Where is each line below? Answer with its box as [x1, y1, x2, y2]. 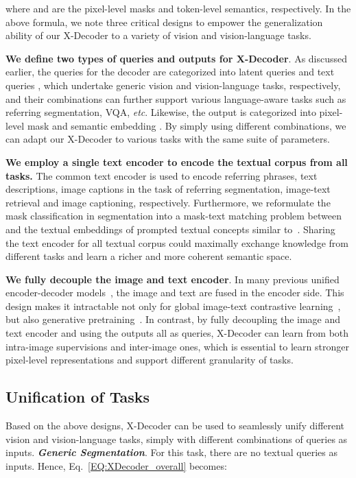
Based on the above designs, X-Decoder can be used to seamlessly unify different [5, 418, 345, 433]
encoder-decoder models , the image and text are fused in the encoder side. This [5, 285, 344, 300]
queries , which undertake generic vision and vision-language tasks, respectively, [5, 77, 341, 92]
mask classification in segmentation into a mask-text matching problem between [5, 208, 342, 223]
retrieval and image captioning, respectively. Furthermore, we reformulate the [5, 195, 331, 209]
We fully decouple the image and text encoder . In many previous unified [5, 272, 340, 286]
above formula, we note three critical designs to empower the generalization [5, 14, 323, 29]
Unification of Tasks [5, 386, 150, 407]
